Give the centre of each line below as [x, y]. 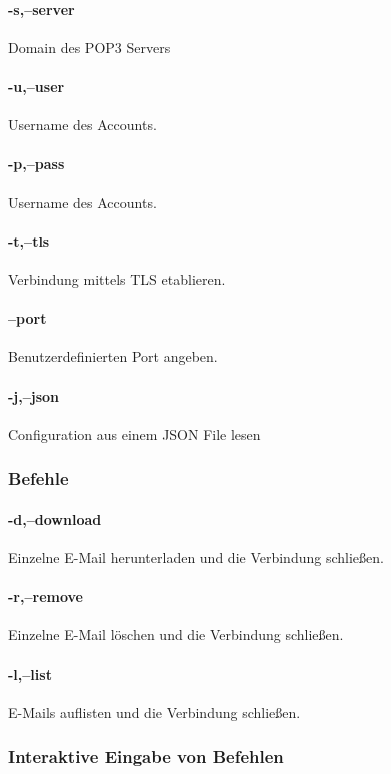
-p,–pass [36, 163]
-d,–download [55, 518]
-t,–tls [29, 240]
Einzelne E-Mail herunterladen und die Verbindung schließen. [196, 556]
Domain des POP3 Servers [89, 46]
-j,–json [34, 395]
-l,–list [30, 673]
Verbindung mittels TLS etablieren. [117, 278]
